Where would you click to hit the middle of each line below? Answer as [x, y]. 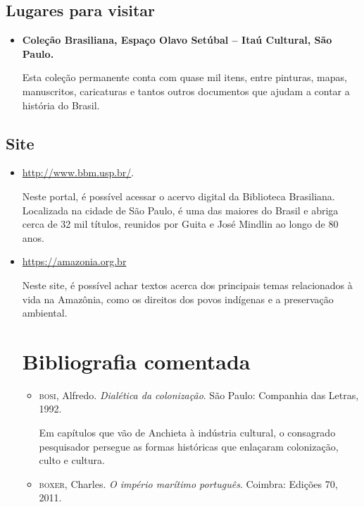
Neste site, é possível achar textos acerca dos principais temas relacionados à [187, 285]
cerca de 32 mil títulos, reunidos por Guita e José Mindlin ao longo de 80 [180, 224]
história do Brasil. [61, 105]
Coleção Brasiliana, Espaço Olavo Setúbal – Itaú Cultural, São [177, 40]
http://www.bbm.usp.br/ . [78, 172]
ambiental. [45, 313]
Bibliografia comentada [136, 361]
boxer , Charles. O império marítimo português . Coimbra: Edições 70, [188, 483]
